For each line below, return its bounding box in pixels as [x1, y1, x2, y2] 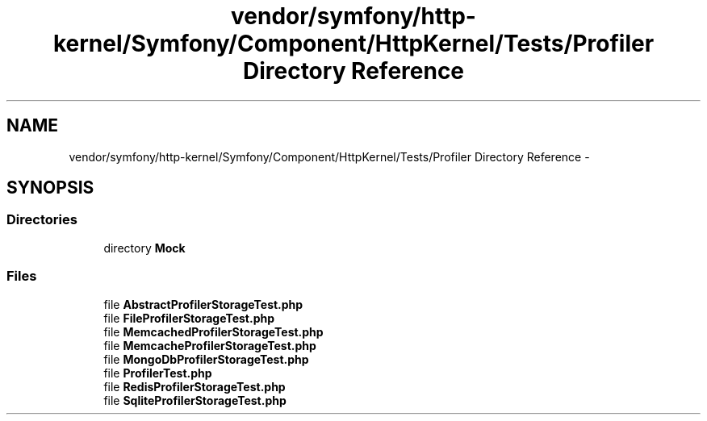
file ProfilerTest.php [103, 365, 212, 380]
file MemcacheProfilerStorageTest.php [103, 338, 316, 352]
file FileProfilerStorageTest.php [103, 311, 275, 325]
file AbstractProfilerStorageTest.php [103, 297, 303, 311]
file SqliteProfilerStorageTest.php [103, 393, 287, 407]
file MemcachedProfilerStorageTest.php [103, 324, 324, 339]
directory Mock [103, 240, 186, 255]
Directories [6, 211, 77, 228]
